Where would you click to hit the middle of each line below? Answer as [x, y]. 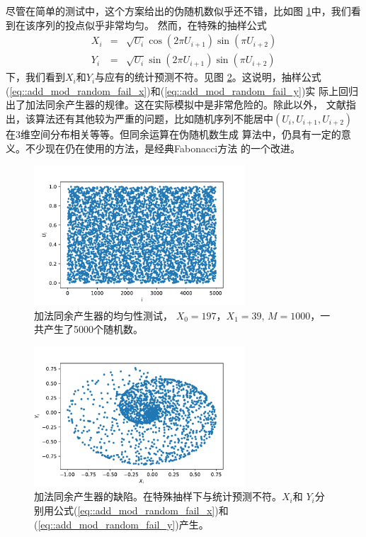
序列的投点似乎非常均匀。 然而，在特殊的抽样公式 [151, 24]
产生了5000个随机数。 [93, 329]
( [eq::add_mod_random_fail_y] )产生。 [121, 524]
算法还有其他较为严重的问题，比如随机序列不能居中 [154, 119]
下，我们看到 [35, 77]
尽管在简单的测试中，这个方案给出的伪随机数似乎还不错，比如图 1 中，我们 [178, 11]
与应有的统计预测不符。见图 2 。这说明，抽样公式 [208, 77]
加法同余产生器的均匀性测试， [103, 315]
